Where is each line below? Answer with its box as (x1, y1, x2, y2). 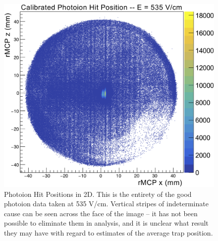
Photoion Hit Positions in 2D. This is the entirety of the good (4, 188, 192, 199)
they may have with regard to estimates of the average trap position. (4, 227, 213, 238)
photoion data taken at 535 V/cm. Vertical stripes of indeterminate (4, 198, 209, 209)
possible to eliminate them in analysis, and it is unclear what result (4, 218, 209, 228)
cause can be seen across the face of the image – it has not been (4, 208, 198, 218)
